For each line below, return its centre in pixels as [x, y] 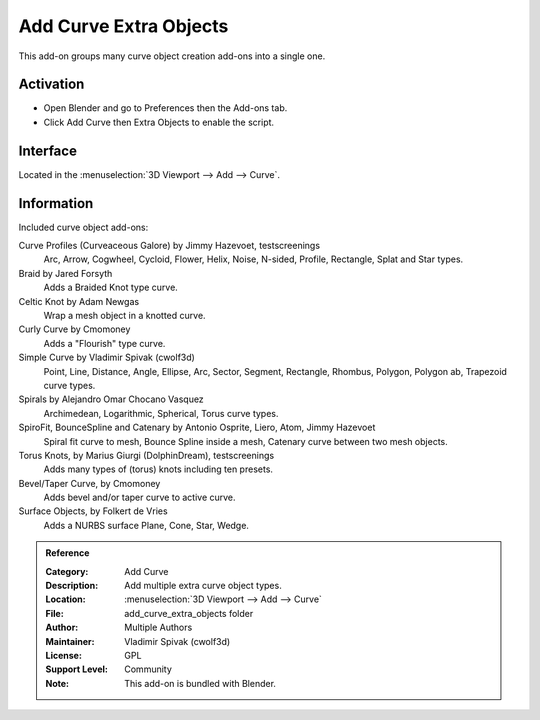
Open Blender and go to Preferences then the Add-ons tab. [165, 108]
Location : [65, 599]
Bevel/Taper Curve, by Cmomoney [89, 483]
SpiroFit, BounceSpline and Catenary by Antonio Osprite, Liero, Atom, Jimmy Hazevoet [197, 427]
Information [56, 203]
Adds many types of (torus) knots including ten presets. [158, 469]
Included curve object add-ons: [83, 227]
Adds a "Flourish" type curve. [104, 343]
